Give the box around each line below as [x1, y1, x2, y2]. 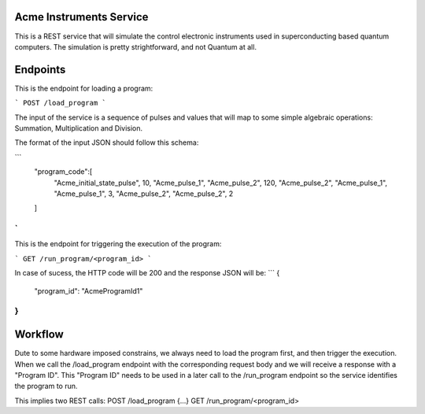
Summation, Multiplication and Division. [14, 123, 143, 133]
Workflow [14, 327, 65, 342]
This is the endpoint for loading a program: [14, 83, 153, 93]
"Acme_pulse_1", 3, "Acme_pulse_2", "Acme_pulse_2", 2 [54, 189, 234, 198]
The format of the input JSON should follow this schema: [14, 138, 199, 147]
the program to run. [14, 382, 78, 391]
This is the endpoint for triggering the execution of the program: [14, 239, 222, 249]
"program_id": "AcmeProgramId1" [34, 286, 143, 295]
